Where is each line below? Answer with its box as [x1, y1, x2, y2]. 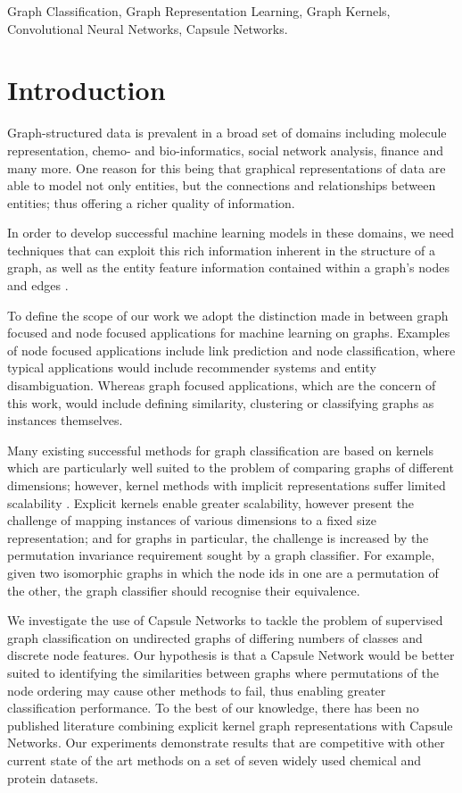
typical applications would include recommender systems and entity [7, 358, 376, 377]
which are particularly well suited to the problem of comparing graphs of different [7, 458, 454, 477]
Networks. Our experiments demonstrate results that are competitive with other [7, 733, 445, 752]
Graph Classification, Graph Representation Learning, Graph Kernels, [7, 2, 391, 20]
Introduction [7, 71, 166, 108]
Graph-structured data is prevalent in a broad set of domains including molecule [7, 123, 447, 142]
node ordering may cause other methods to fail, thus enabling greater [7, 680, 386, 699]
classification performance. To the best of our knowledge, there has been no [7, 698, 419, 717]
